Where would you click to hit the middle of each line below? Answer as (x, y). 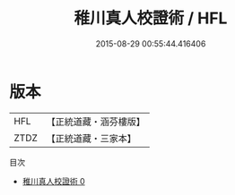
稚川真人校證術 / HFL (151, 18)
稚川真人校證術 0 (53, 181)
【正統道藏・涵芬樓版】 (96, 122)
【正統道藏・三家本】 (91, 138)
